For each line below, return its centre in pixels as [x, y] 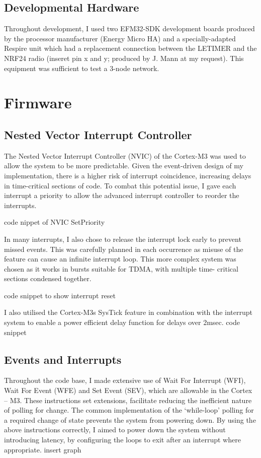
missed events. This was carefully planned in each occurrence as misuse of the [124, 249]
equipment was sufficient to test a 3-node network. [82, 68]
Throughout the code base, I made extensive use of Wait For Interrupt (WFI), [125, 380]
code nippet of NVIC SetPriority [55, 222]
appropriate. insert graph [43, 449]
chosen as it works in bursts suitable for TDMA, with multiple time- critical [121, 268]
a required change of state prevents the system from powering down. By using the [130, 419]
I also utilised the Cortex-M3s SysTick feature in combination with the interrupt [128, 312]
